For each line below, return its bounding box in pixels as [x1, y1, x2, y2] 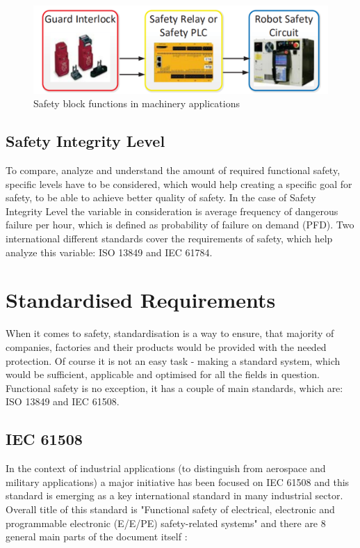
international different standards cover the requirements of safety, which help [6, 231, 333, 246]
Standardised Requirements [6, 285, 276, 314]
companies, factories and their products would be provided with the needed [6, 339, 327, 354]
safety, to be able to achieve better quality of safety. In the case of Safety [6, 190, 316, 205]
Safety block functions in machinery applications [33, 96, 240, 111]
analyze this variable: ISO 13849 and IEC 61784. [6, 244, 213, 259]
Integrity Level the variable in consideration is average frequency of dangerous [6, 203, 338, 218]
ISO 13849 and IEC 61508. [6, 394, 120, 409]
